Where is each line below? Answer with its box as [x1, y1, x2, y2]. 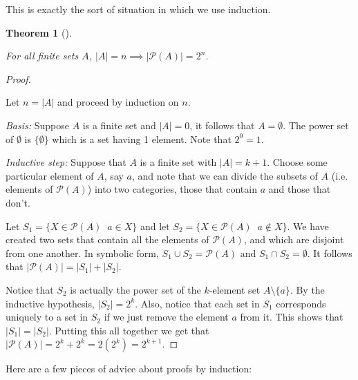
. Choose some [267, 155, 328, 169]
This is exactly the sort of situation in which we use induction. [6, 2, 271, 16]
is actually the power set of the [70, 282, 201, 296]
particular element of [6, 168, 94, 182]
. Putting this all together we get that [48, 323, 209, 337]
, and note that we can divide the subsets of [131, 168, 318, 182]
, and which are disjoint [243, 232, 344, 247]
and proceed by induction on [57, 95, 179, 109]
